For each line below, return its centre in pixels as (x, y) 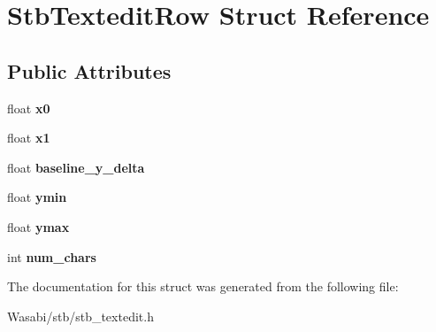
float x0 (29, 108)
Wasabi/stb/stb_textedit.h (80, 316)
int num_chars (52, 256)
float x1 (29, 138)
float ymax (38, 226)
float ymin (37, 197)
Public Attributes (89, 70)
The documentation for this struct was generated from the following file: (203, 286)
